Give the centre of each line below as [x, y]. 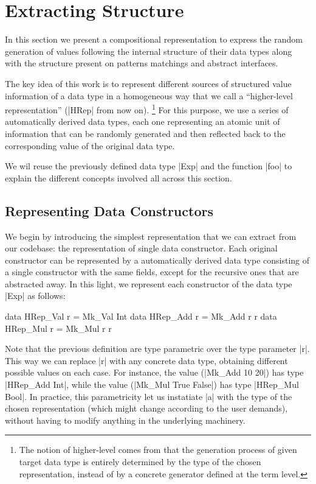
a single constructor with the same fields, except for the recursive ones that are [152, 272]
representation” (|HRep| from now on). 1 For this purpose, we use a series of [147, 109]
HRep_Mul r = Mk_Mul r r [58, 328]
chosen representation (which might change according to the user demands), [146, 408]
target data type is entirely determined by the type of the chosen [140, 462]
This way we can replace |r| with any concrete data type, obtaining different [146, 360]
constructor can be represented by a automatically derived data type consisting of [157, 260]
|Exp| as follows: [35, 296]
